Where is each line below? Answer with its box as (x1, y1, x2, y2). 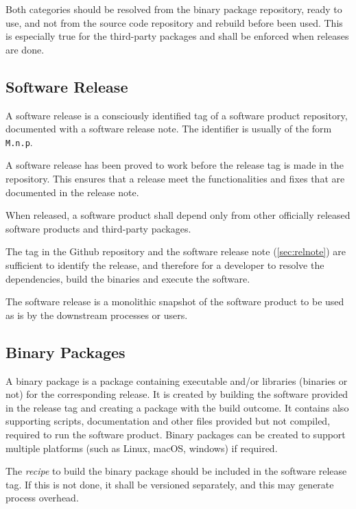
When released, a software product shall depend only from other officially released (5, 208, 351, 222)
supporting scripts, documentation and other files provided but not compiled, (5, 414, 331, 428)
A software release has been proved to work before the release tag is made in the (5, 158, 344, 172)
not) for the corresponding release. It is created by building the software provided (5, 387, 348, 401)
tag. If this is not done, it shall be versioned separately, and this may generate (5, 477, 334, 491)
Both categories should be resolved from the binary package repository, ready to (5, 2, 342, 16)
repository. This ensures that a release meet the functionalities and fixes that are (5, 171, 345, 186)
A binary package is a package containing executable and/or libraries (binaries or (5, 373, 348, 388)
